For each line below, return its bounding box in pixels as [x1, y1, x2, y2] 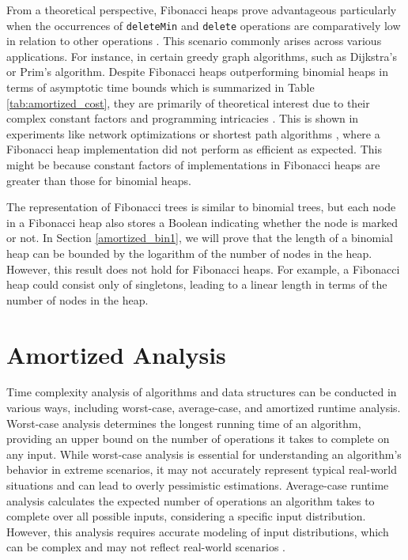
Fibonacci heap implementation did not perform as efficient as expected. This [6, 141, 382, 157]
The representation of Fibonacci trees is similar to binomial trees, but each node [6, 199, 396, 215]
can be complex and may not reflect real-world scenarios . [6, 539, 286, 555]
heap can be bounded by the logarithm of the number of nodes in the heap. [6, 244, 372, 261]
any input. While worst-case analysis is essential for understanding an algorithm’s [6, 445, 402, 462]
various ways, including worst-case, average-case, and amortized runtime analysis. [6, 399, 401, 416]
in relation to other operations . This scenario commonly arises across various [6, 32, 382, 49]
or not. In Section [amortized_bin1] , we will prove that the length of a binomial [6, 229, 393, 246]
